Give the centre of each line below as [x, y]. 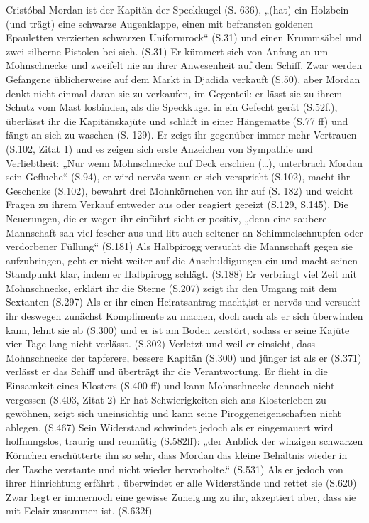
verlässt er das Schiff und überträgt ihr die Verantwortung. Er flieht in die [167, 371]
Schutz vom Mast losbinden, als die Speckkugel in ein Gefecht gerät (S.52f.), [172, 107]
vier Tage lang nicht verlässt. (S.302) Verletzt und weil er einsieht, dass [161, 344]
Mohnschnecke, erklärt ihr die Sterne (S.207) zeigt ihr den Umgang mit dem [171, 287]
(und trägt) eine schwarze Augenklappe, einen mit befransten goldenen [160, 23]
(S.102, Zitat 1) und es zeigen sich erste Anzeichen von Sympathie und [159, 148]
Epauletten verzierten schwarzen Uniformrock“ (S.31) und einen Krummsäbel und [184, 37]
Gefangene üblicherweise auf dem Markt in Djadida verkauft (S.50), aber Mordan [183, 79]
